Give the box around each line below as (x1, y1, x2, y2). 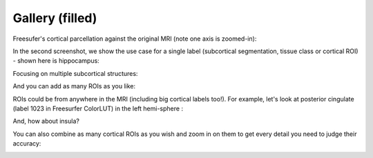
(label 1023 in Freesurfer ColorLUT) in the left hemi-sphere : (12, 104, 183, 112)
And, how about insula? (12, 117, 79, 126)
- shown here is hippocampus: (12, 57, 99, 65)
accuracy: (12, 139, 41, 148)
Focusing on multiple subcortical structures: (12, 69, 138, 77)
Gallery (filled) (12, 10, 97, 26)
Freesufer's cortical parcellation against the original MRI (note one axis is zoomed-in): (12, 34, 257, 43)
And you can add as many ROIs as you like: (12, 82, 136, 90)
